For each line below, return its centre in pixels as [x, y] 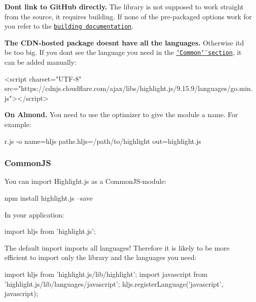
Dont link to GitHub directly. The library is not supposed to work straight [124, 6]
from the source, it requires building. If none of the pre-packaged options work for [128, 16]
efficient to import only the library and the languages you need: [101, 257]
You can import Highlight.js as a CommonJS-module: [86, 181]
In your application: [35, 214]
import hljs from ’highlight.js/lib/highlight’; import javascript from [106, 274]
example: [18, 124]
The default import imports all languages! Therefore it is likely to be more [117, 247]
